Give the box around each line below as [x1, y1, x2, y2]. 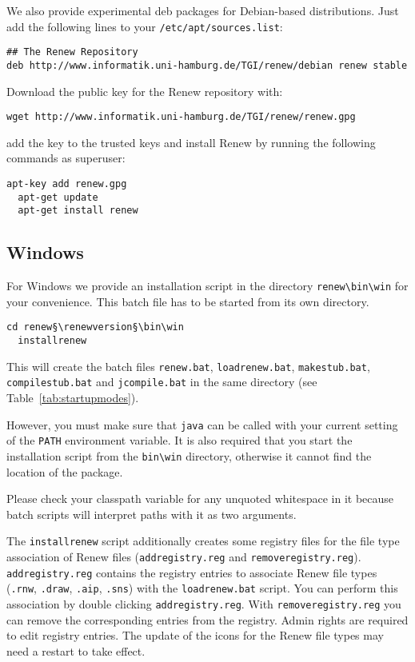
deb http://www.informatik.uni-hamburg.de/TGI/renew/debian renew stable [6, 59, 408, 71]
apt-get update [18, 191, 98, 203]
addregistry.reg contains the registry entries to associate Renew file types [6, 564, 377, 580]
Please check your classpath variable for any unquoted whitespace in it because [6, 490, 394, 507]
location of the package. [6, 463, 123, 480]
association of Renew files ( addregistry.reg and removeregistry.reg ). [6, 548, 361, 565]
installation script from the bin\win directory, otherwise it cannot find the [6, 447, 372, 464]
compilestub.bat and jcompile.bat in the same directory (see [6, 373, 317, 390]
